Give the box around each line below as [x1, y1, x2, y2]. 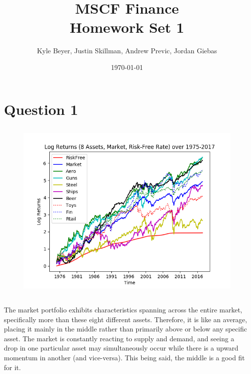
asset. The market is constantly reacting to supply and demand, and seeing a [4, 333, 234, 343]
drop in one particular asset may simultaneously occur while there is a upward [4, 343, 239, 353]
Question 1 [4, 99, 78, 119]
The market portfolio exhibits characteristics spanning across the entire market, [4, 305, 242, 315]
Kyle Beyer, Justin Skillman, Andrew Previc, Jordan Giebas [37, 45, 217, 56]
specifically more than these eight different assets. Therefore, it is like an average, [4, 314, 247, 324]
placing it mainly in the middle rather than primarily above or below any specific [4, 324, 247, 334]
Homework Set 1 [69, 17, 185, 37]
